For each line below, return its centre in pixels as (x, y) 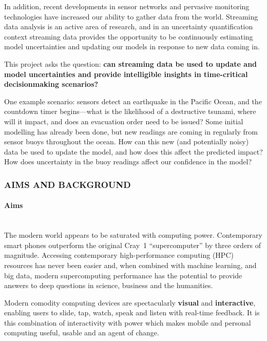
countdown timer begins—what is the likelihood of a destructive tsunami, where (130, 111)
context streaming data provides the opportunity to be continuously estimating (129, 36)
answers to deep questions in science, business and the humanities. (109, 285)
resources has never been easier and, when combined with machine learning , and (130, 265)
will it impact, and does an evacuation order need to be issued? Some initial (124, 121)
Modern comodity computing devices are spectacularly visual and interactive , (130, 302)
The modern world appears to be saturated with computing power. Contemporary (133, 235)
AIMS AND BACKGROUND (68, 184)
